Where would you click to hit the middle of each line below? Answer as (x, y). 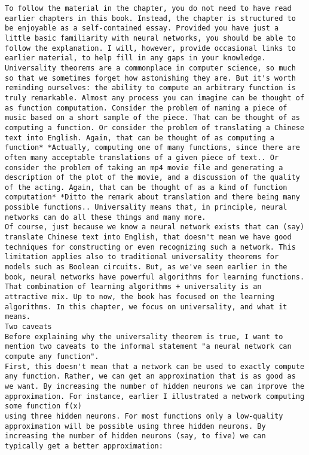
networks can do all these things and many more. (105, 217)
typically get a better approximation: (84, 446)
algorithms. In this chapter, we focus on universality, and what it (146, 307)
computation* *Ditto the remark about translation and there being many (152, 197)
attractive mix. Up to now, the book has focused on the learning (140, 297)
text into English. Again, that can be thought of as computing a (140, 138)
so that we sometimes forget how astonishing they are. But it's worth (150, 78)
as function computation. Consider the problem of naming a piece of (146, 108)
